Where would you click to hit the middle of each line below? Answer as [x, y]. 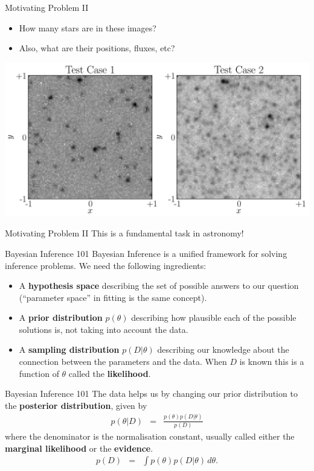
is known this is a [272, 362]
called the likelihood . [110, 373]
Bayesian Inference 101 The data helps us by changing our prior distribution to [151, 394]
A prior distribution [61, 318]
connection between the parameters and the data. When [123, 362]
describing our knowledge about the [223, 349]
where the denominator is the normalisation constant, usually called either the [150, 436]
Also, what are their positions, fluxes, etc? [97, 48]
